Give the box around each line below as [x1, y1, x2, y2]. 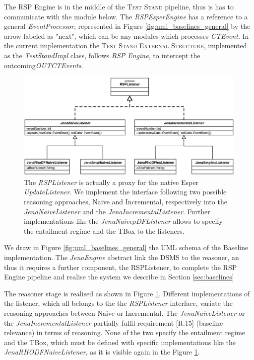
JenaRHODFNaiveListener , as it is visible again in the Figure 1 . [4, 347, 200, 357]
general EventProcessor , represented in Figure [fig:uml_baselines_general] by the [4, 21, 251, 31]
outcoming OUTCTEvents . [4, 60, 83, 70]
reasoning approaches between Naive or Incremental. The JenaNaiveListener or [4, 307, 245, 318]
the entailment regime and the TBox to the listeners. [24, 225, 185, 236]
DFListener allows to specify [136, 216, 223, 226]
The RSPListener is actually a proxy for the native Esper [24, 177, 198, 187]
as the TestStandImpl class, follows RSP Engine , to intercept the [4, 50, 200, 60]
